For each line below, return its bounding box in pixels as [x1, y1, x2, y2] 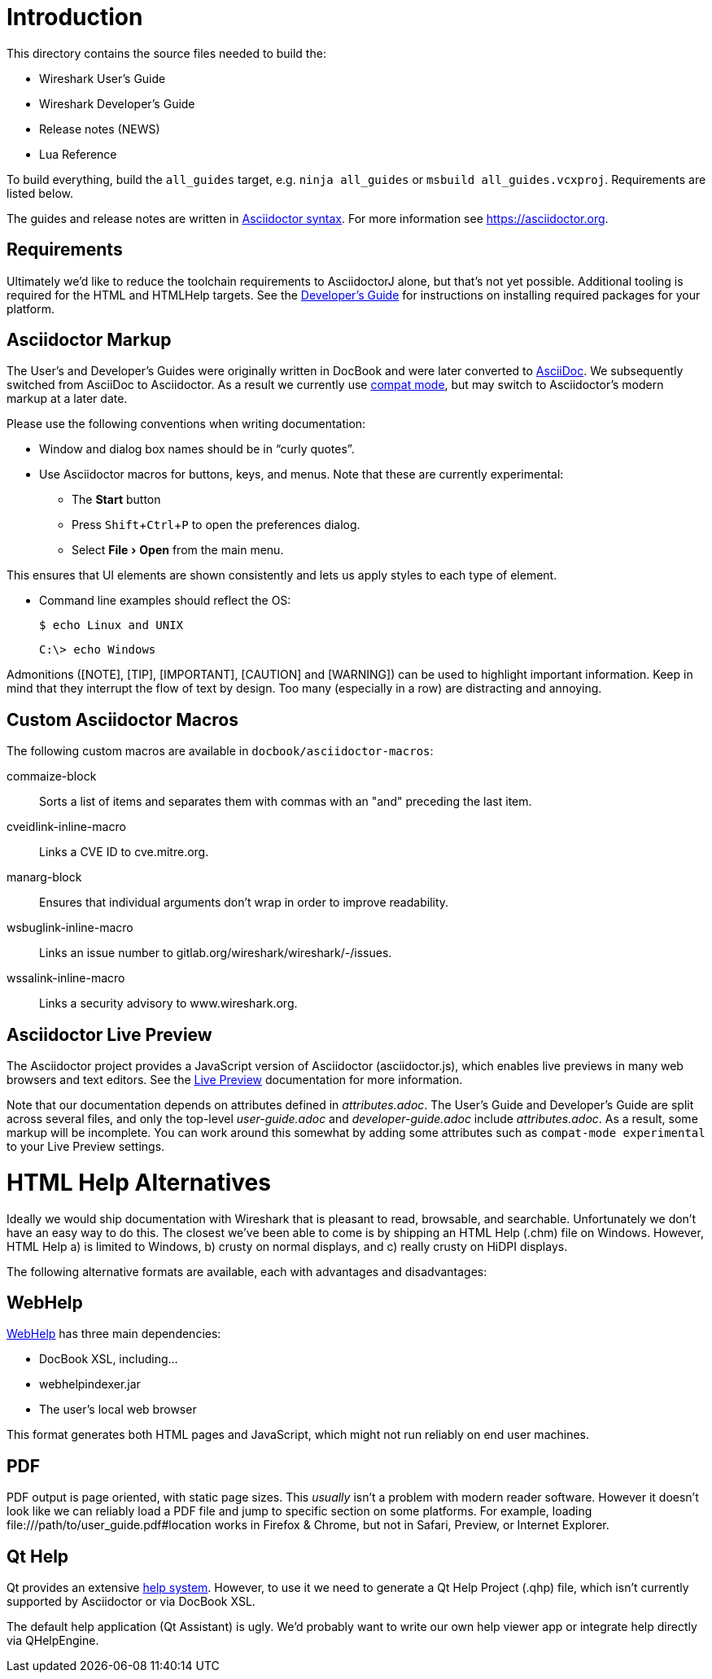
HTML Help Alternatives [7, 1168, 271, 1196]
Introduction [7, 3, 143, 31]
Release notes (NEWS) [39, 121, 160, 136]
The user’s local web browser [39, 1402, 197, 1417]
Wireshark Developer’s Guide [39, 96, 195, 111]
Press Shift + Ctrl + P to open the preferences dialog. [72, 518, 360, 532]
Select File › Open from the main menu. [72, 543, 284, 557]
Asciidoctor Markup [7, 330, 172, 351]
